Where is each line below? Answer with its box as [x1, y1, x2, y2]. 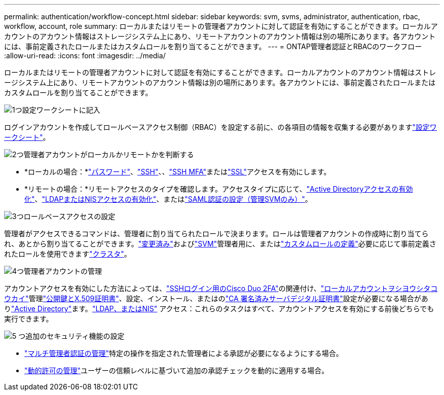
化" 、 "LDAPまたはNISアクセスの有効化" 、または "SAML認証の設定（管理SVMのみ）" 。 [24, 195, 312, 203]
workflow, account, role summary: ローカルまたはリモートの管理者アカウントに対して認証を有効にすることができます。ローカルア [4, 22, 438, 30]
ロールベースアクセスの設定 [23, 212, 116, 221]
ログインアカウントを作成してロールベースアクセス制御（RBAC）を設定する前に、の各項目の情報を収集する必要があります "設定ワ [4, 123, 437, 131]
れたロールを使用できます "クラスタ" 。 [4, 249, 131, 258]
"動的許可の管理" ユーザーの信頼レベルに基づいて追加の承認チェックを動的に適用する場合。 [24, 366, 329, 375]
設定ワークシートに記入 [22, 105, 100, 114]
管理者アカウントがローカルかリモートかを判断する [23, 150, 194, 159]
